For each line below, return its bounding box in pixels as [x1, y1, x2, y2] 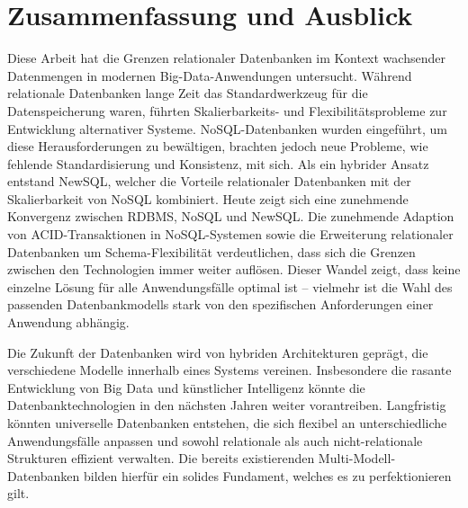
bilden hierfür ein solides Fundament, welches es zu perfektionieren [83, 466, 452, 485]
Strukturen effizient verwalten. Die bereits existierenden [7, 449, 315, 468]
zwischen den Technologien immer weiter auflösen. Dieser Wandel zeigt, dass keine [7, 260, 461, 279]
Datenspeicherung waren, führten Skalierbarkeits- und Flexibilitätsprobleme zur [7, 101, 447, 120]
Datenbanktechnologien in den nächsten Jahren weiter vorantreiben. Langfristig [7, 396, 446, 414]
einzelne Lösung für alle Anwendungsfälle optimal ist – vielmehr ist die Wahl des [7, 277, 453, 296]
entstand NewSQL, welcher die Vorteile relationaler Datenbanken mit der [7, 172, 411, 191]
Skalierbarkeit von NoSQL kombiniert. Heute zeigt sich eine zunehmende [7, 189, 409, 208]
